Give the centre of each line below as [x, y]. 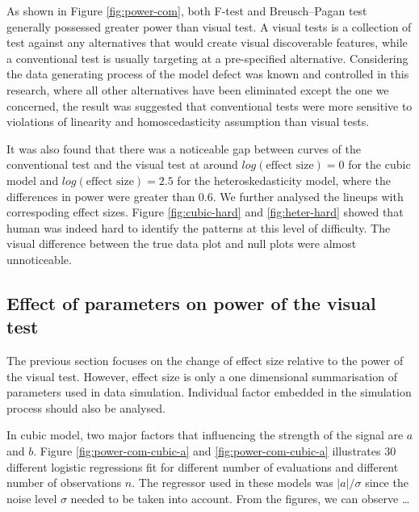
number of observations [64, 483]
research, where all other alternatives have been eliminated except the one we [198, 89]
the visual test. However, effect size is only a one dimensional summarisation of [202, 376]
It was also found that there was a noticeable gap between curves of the [184, 148]
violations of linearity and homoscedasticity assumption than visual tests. [188, 122]
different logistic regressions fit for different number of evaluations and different [203, 466]
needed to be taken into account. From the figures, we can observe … [240, 498]
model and [33, 180]
